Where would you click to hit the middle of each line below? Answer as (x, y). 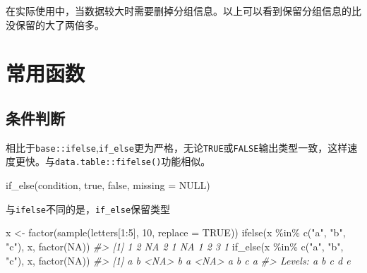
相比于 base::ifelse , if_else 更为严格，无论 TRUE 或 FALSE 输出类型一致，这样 (177, 147)
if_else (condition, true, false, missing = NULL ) (108, 185)
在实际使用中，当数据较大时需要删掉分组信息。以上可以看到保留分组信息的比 (183, 11)
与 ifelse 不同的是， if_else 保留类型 (88, 208)
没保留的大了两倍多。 (55, 24)
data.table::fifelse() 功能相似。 (133, 161)
